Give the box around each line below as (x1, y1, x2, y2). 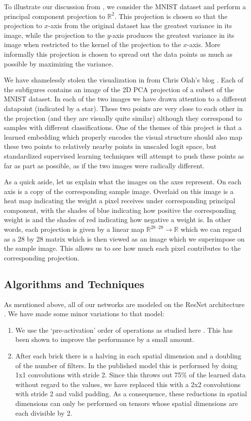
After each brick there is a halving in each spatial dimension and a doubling (15, 351, 241, 361)
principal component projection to (4, 11, 105, 21)
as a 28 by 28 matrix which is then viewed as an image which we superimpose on (4, 233, 245, 243)
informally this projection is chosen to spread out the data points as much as (4, 49, 233, 59)
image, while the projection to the (4, 30, 105, 40)
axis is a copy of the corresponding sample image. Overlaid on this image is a (4, 186, 234, 196)
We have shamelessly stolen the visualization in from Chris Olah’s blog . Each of (4, 75, 244, 85)
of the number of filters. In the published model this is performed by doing (15, 360, 238, 370)
